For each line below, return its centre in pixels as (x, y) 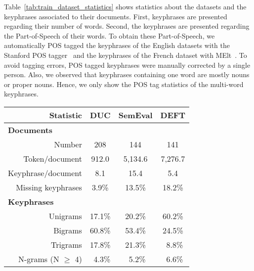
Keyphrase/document (45, 173)
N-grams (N (39, 259)
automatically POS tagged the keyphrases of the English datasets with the (117, 45)
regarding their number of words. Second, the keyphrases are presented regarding (127, 26)
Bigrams (68, 230)
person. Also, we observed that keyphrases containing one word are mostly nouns (127, 74)
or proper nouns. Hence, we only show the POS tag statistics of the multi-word (124, 84)
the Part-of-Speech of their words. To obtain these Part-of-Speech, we (109, 35)
